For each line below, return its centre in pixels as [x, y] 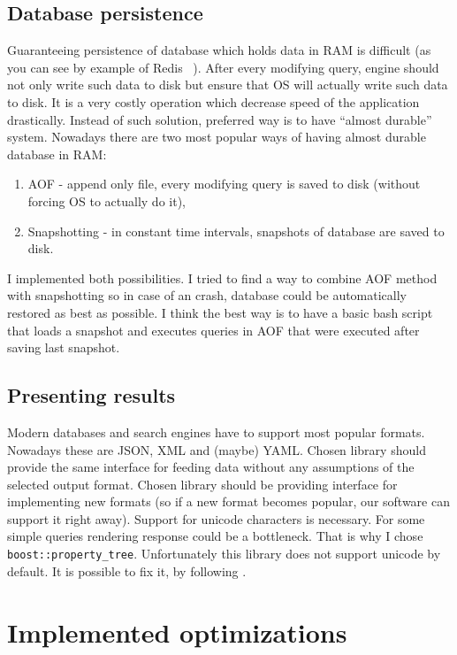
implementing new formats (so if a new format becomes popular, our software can [228, 501]
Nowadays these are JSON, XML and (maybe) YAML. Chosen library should [217, 449]
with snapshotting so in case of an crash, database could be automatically [207, 295]
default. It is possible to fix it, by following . [127, 570]
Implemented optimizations [177, 632]
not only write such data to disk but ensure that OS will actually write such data [228, 85]
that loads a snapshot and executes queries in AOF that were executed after [213, 330]
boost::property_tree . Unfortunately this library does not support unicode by [224, 554]
